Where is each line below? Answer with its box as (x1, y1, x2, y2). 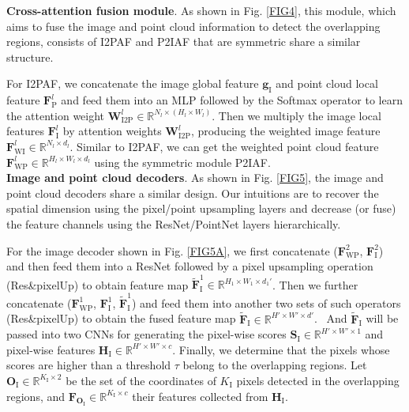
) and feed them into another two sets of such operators (131, 294, 401, 311)
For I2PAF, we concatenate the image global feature (6, 75, 259, 92)
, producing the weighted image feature (190, 123, 381, 139)
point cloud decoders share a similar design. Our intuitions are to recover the (6, 184, 379, 201)
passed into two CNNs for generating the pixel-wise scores (6, 326, 287, 342)
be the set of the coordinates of (66, 372, 216, 388)
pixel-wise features (6, 341, 96, 357)
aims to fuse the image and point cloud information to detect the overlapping (6, 17, 381, 34)
